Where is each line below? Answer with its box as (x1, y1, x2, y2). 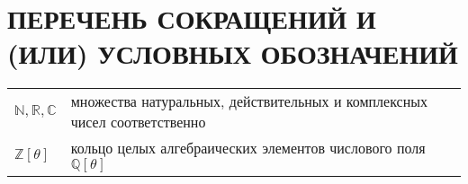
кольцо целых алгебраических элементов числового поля (70, 137, 426, 159)
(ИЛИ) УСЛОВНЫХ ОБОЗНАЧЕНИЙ (7, 35, 458, 72)
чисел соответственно (70, 111, 206, 133)
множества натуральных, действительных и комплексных (70, 91, 427, 112)
